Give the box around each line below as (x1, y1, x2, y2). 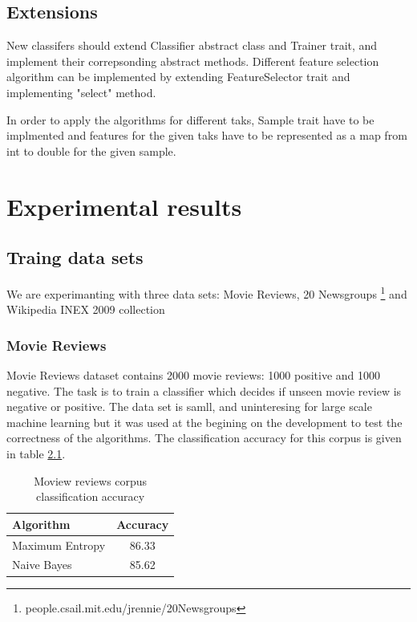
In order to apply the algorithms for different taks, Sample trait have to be (6, 111, 374, 128)
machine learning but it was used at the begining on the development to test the (6, 413, 403, 430)
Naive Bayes (12, 556, 72, 573)
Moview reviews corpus (34, 472, 148, 489)
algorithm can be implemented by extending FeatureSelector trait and (6, 68, 350, 85)
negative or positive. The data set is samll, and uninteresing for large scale (6, 398, 372, 415)
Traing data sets (6, 245, 144, 270)
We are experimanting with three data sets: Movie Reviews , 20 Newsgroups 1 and (6, 283, 407, 302)
